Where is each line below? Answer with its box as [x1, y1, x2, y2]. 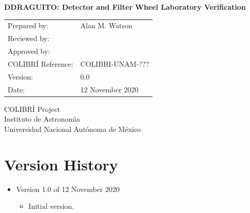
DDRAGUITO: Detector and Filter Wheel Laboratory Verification [4, 2, 246, 12]
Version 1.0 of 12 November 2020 [16, 183, 120, 194]
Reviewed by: [8, 33, 50, 44]
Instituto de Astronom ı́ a [4, 113, 80, 124]
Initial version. [28, 201, 74, 211]
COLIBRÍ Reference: [8, 58, 73, 69]
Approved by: [8, 46, 50, 56]
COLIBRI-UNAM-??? [80, 58, 149, 69]
